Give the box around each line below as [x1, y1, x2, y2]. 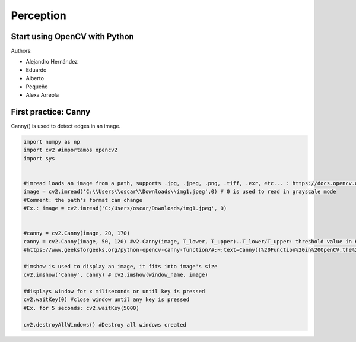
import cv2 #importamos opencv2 [23, 147, 118, 154]
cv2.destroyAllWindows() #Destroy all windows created [23, 321, 186, 328]
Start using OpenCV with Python [11, 31, 135, 42]
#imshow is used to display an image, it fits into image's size [23, 263, 218, 270]
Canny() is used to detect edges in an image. [11, 122, 121, 129]
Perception [11, 9, 66, 22]
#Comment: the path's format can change [23, 197, 142, 203]
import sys [23, 155, 55, 161]
